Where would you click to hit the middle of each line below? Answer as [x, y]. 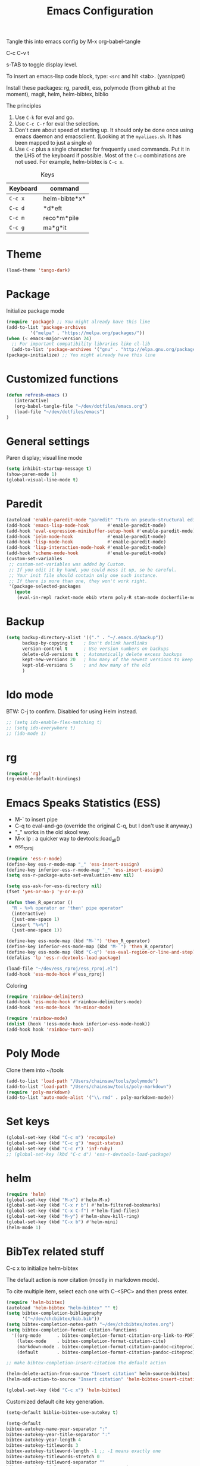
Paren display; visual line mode [44, 458]
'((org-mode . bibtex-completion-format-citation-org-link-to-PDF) [104, 1335]
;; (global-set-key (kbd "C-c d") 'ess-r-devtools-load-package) [89, 1154]
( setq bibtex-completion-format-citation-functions [71, 1330]
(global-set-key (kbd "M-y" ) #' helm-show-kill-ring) [73, 1217]
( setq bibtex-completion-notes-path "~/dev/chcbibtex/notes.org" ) [90, 1325]
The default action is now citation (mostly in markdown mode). [83, 1279]
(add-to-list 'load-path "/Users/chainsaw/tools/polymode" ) [82, 1081]
